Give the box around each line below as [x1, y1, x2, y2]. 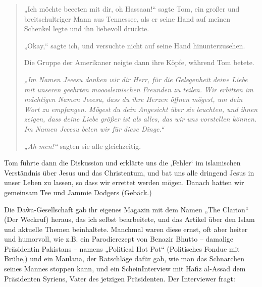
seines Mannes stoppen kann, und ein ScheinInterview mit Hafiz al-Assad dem [4, 263, 246, 274]
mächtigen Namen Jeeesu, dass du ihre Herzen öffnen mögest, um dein [24, 94, 243, 104]
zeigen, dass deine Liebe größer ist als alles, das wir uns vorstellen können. [24, 113, 257, 124]
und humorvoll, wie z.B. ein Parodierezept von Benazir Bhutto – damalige [4, 234, 233, 244]
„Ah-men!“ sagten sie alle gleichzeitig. [24, 140, 141, 151]
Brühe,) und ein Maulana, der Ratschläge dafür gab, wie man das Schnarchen [4, 253, 244, 264]
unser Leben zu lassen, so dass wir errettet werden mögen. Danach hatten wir [4, 177, 244, 188]
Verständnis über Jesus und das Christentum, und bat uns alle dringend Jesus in [4, 167, 254, 178]
